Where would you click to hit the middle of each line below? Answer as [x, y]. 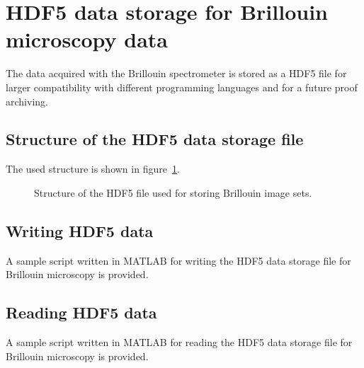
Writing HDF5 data [80, 230]
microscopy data [87, 39]
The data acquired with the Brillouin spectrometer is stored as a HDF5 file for [176, 73]
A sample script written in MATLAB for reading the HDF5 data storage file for [179, 342]
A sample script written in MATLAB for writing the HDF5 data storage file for [178, 260]
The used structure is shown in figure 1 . [93, 169]
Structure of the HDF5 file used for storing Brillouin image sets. [173, 192]
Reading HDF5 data [81, 312]
